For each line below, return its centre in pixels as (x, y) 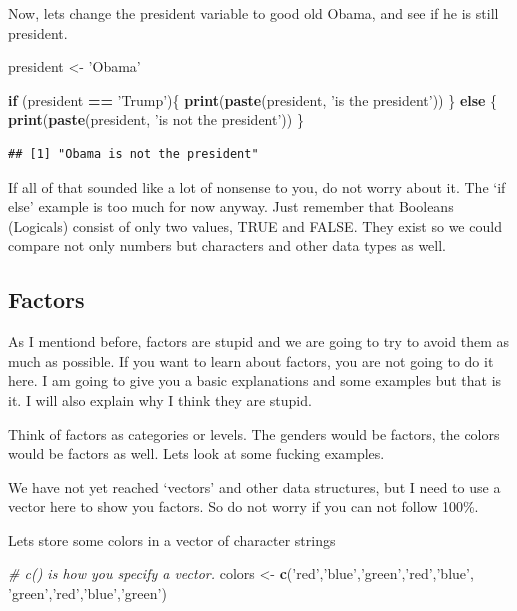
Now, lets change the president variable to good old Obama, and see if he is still (253, 13)
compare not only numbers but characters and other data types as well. (227, 245)
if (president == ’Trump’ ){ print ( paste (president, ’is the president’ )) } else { (253, 99)
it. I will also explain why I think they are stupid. (160, 399)
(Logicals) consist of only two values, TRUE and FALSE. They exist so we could (255, 225)
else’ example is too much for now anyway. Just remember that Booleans (231, 206)
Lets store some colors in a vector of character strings (172, 539)
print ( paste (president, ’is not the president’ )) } (156, 119)
